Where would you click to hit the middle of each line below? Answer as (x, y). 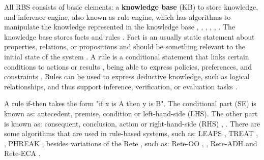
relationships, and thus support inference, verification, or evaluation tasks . (121, 86)
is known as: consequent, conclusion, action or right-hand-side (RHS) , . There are (132, 123)
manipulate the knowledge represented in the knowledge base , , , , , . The (120, 27)
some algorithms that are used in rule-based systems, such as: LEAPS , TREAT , (131, 133)
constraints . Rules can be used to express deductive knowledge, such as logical (127, 76)
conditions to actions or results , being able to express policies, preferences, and (128, 66)
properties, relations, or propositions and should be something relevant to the (125, 46)
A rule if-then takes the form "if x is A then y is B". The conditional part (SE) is (130, 103)
